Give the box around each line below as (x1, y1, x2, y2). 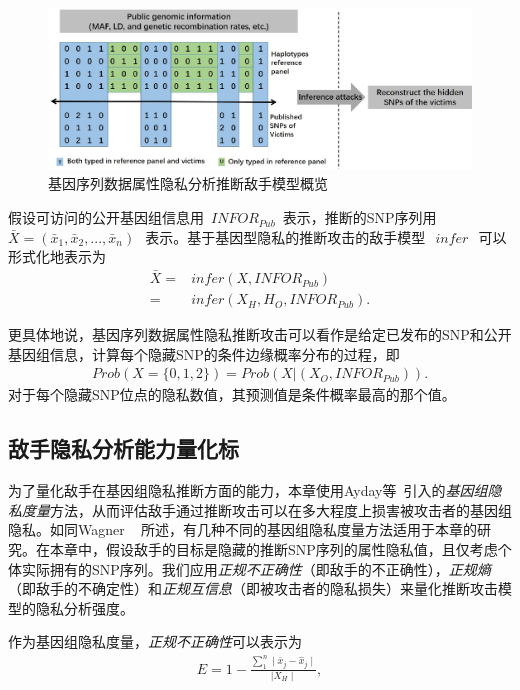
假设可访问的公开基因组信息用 (8, 207, 204, 228)
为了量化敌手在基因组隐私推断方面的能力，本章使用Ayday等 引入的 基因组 (8, 480, 488, 501)
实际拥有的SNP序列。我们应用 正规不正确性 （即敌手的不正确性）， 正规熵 (21, 558, 491, 579)
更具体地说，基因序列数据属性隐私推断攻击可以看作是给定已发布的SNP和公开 (8, 324, 512, 345)
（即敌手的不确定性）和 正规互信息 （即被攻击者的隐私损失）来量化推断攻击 (8, 578, 498, 599)
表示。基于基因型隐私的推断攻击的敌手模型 (145, 226, 426, 247)
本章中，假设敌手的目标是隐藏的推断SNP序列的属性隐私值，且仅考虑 (49, 538, 498, 559)
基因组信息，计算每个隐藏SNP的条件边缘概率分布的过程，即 (8, 343, 400, 364)
